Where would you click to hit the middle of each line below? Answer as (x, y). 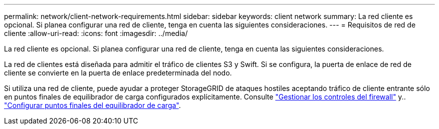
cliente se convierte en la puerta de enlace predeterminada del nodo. (118, 73)
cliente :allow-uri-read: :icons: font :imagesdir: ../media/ (96, 33)
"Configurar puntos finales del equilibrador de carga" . (92, 105)
